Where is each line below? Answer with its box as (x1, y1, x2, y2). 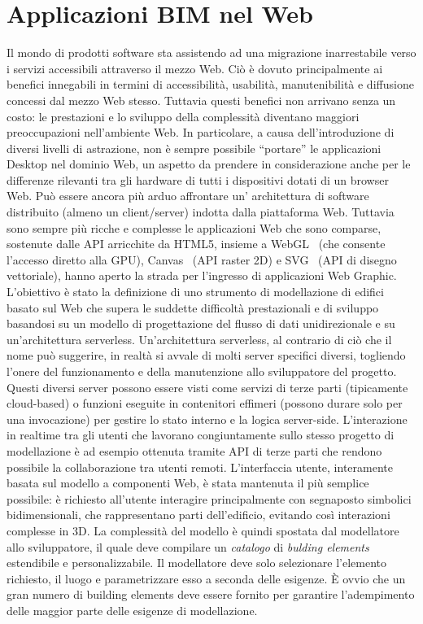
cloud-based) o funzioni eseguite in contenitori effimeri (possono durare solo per (7, 395, 403, 412)
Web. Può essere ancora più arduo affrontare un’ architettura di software (7, 187, 369, 204)
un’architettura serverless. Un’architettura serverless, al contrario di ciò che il (7, 330, 392, 347)
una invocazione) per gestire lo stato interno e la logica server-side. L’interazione (7, 410, 408, 427)
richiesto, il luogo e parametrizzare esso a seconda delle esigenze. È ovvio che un (7, 569, 406, 587)
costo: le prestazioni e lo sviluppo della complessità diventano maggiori (7, 107, 360, 124)
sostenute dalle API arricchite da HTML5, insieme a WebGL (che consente (7, 235, 386, 252)
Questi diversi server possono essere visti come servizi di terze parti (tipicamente (7, 378, 408, 395)
